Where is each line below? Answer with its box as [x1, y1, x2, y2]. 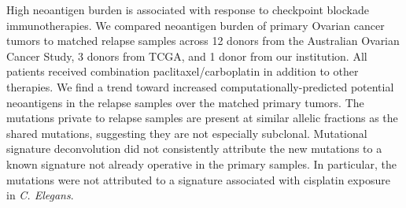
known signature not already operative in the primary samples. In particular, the [6, 155, 397, 172]
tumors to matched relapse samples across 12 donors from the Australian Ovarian [6, 32, 400, 49]
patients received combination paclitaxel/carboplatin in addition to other [6, 63, 359, 80]
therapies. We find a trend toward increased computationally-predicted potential [6, 78, 394, 95]
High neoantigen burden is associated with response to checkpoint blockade [6, 2, 369, 17]
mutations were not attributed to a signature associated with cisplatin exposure [6, 171, 390, 188]
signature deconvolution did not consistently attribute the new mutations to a [6, 140, 382, 157]
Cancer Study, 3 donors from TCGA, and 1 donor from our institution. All [6, 47, 367, 64]
